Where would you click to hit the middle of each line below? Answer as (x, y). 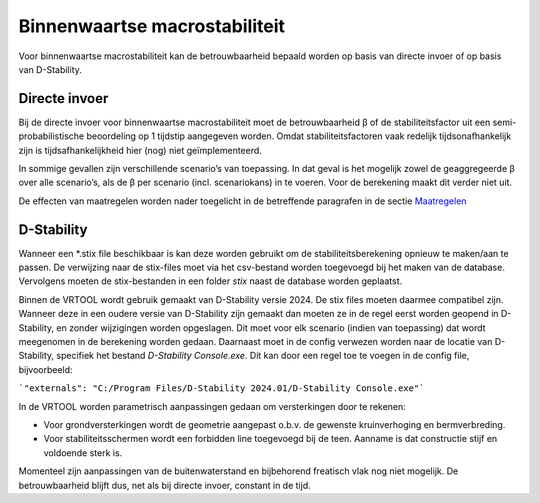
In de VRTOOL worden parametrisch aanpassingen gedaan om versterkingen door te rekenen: (212, 406)
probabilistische (51, 136)
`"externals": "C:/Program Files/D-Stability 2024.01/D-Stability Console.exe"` (221, 388)
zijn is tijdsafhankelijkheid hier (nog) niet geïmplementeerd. (140, 150)
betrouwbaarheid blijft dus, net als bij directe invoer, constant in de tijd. (165, 485)
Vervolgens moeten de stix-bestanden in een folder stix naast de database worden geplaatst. (210, 281)
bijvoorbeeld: (46, 369)
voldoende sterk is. (83, 452)
